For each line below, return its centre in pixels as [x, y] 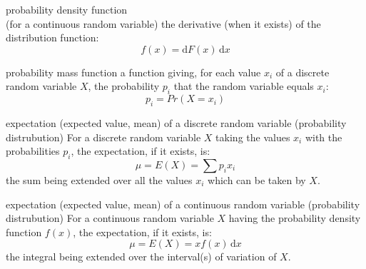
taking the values [253, 137]
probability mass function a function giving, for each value [133, 72]
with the [324, 137]
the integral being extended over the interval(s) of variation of [141, 257]
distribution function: [52, 37]
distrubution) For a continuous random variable [110, 218]
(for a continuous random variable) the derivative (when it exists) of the [163, 23]
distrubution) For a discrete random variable [103, 137]
